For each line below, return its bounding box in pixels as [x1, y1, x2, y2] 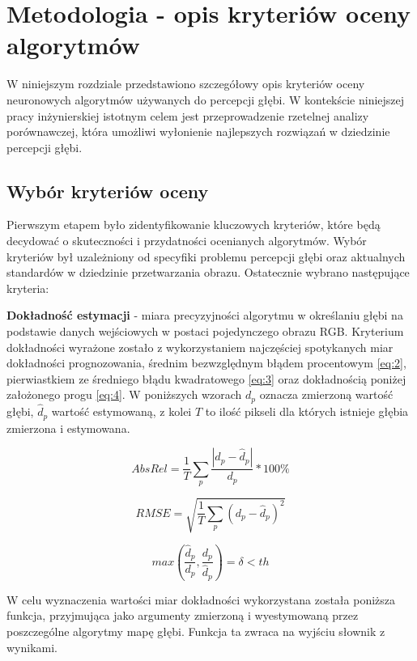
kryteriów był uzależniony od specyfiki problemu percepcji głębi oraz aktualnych [6, 248, 406, 265]
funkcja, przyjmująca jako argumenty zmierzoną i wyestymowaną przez [6, 607, 359, 624]
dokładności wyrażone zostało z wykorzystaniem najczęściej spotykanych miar [6, 338, 394, 355]
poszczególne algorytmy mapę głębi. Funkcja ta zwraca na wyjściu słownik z [6, 622, 385, 639]
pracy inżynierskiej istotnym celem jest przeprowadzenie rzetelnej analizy [6, 107, 369, 124]
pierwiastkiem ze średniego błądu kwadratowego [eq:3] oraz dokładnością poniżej [6, 370, 406, 387]
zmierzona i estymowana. [6, 419, 130, 436]
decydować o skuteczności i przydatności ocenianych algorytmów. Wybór [6, 232, 367, 249]
